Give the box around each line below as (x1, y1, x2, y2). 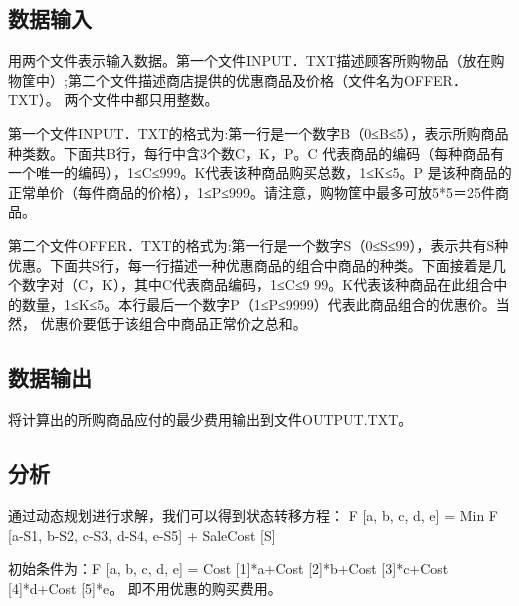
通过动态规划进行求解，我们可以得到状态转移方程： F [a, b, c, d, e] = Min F (8, 504, 499, 525)
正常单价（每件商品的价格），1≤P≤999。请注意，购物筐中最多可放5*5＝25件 (8, 181, 495, 202)
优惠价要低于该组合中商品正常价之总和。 (40, 313, 307, 334)
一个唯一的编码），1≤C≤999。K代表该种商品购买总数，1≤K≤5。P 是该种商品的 (8, 162, 512, 183)
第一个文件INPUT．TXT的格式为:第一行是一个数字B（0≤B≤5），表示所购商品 (8, 122, 509, 143)
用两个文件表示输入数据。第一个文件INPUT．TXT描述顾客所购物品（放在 (8, 50, 491, 71)
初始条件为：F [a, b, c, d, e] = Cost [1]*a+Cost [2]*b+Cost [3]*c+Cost (8, 558, 449, 579)
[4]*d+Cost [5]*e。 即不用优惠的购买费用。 (8, 577, 282, 598)
